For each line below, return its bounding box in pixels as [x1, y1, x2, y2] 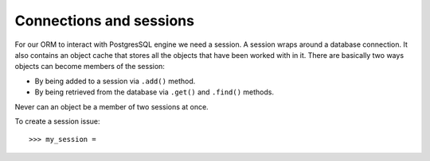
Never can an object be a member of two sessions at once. [14, 102, 209, 111]
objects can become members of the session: [14, 62, 165, 71]
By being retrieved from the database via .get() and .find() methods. [34, 87, 275, 97]
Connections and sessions [14, 12, 195, 29]
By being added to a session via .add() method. [34, 76, 196, 86]
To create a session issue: [14, 116, 100, 126]
